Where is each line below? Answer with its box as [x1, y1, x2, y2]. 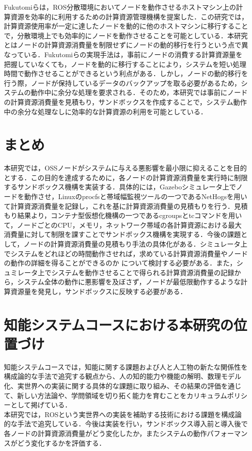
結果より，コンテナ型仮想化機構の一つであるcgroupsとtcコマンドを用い [17, 210, 242, 220]
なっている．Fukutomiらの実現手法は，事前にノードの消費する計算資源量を [4, 49, 243, 59]
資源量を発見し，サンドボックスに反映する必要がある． [10, 286, 187, 296]
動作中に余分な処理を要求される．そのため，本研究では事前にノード [31, 87, 248, 97]
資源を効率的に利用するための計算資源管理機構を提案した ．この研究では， [10, 11, 248, 21]
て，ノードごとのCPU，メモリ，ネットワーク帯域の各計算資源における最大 [4, 219, 242, 230]
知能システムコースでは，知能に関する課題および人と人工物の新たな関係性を [4, 361, 248, 372]
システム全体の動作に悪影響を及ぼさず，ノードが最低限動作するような [17, 277, 241, 287]
